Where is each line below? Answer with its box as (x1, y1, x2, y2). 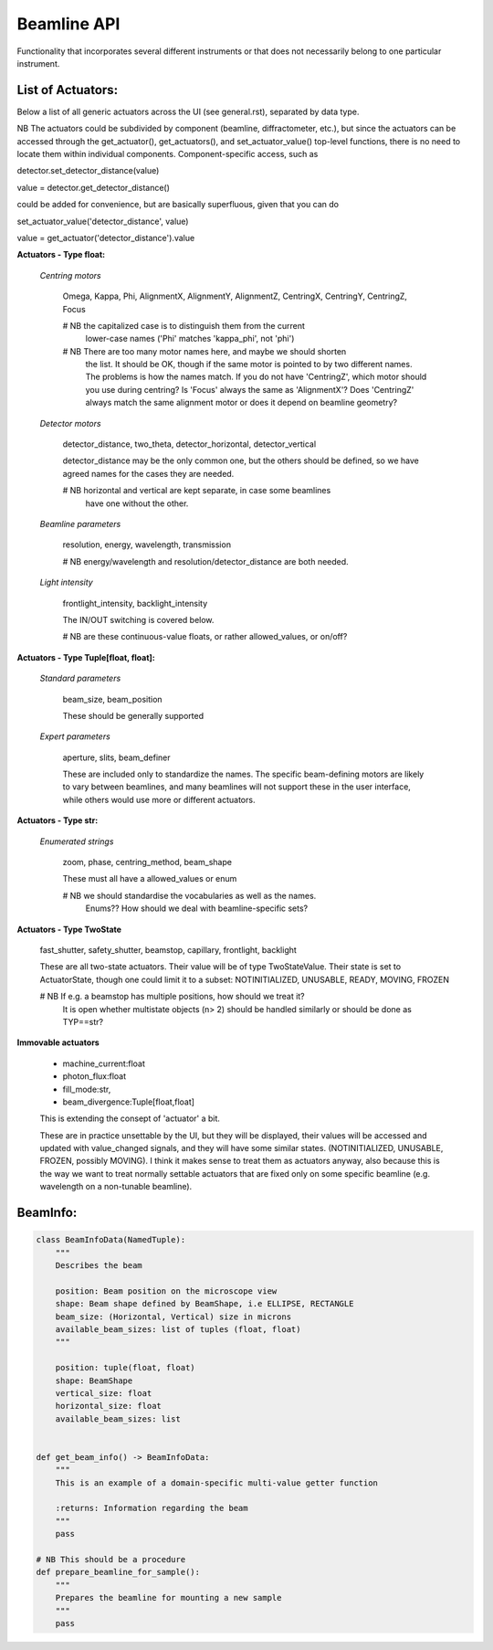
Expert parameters (39, 731, 111, 742)
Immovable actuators (16, 1037, 100, 1048)
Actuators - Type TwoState (16, 924, 122, 935)
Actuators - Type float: (16, 249, 106, 260)
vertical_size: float (55, 1388, 152, 1398)
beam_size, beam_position (62, 693, 163, 704)
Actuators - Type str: (16, 815, 99, 826)
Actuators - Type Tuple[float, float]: (16, 651, 155, 662)
